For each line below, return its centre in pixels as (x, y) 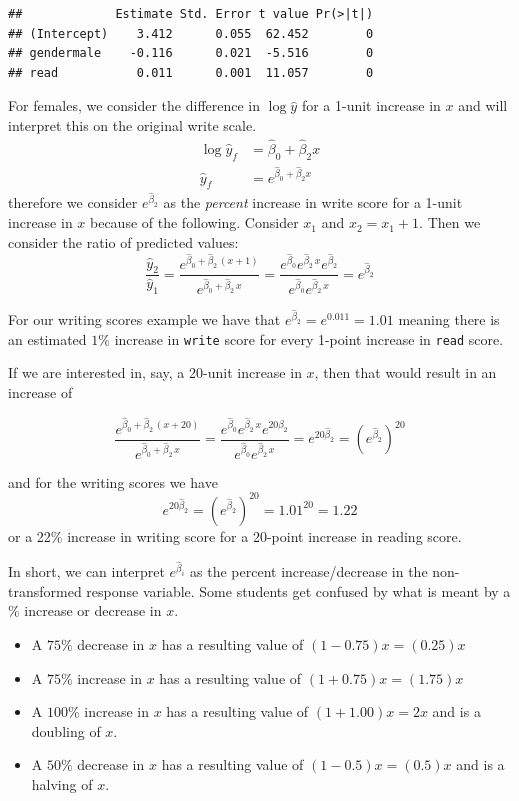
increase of (40, 392)
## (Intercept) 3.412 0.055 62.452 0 (191, 33)
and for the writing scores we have (113, 481)
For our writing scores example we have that (144, 319)
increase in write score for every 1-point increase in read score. (309, 338)
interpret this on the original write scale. (132, 124)
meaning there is (449, 319)
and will (483, 105)
